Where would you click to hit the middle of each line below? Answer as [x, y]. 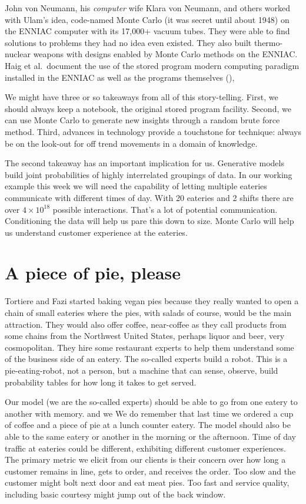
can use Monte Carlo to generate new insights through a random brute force [142, 120]
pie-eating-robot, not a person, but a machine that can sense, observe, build [142, 370]
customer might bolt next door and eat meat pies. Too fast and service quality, [147, 482]
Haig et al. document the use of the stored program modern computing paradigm [152, 65]
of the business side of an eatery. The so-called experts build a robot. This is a [146, 359]
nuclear [18, 54]
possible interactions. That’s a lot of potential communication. [165, 209]
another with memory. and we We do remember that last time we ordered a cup [149, 413]
